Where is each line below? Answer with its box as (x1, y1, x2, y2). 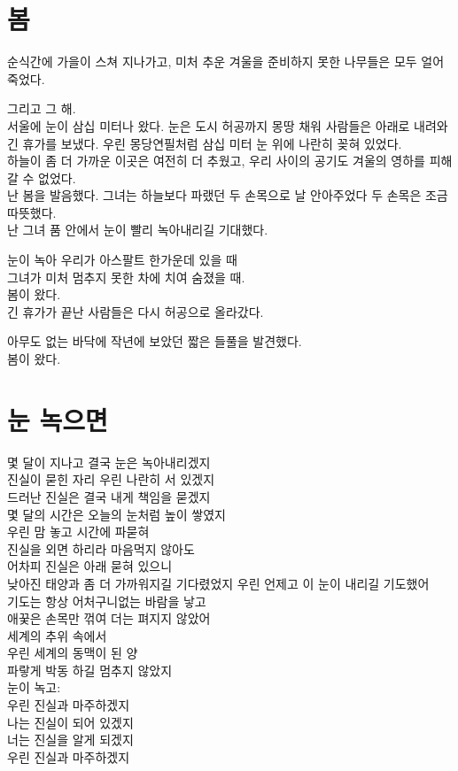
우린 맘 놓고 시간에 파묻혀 (7, 522, 150, 541)
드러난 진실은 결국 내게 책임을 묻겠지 (7, 487, 211, 505)
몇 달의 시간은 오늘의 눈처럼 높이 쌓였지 (7, 505, 226, 523)
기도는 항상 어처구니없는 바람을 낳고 (7, 591, 206, 610)
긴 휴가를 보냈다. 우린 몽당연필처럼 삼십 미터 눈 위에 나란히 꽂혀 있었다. (7, 134, 402, 152)
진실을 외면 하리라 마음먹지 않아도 (7, 539, 195, 558)
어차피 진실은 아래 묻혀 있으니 (7, 557, 173, 575)
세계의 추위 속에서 (7, 626, 107, 644)
